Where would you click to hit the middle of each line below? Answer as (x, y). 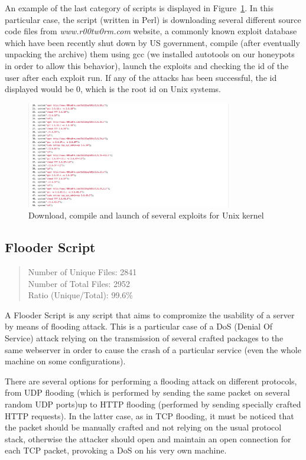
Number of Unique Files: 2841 (82, 272)
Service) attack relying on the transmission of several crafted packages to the (144, 337)
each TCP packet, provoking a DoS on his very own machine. (116, 450)
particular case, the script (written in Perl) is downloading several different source (153, 19)
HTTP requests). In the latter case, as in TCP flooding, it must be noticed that (149, 415)
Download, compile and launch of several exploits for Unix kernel (146, 215)
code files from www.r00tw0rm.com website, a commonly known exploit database (151, 31)
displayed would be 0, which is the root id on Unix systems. (113, 89)
